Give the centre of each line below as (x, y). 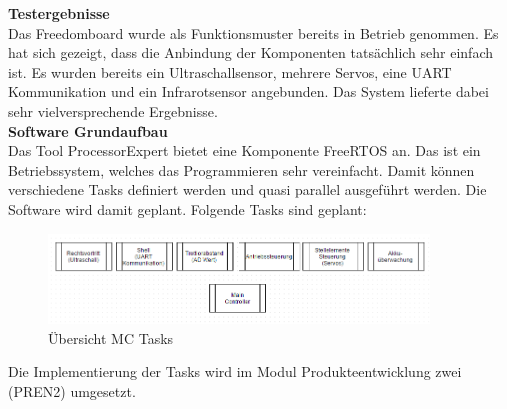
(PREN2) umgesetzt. (72, 390)
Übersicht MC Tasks (111, 337)
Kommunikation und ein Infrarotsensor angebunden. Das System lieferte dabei (248, 91)
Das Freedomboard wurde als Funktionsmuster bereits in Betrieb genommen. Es (253, 32)
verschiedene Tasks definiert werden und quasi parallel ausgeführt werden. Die (247, 189)
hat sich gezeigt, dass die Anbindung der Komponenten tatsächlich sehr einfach (251, 52)
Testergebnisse (59, 13)
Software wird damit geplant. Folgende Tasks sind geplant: (187, 208)
